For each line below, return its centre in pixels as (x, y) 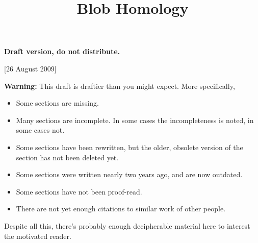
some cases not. (40, 130)
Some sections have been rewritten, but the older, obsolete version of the (130, 147)
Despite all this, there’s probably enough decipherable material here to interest (127, 225)
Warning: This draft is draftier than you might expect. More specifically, (120, 86)
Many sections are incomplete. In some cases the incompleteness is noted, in (135, 120)
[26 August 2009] (30, 68)
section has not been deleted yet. (67, 157)
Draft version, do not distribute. (62, 51)
